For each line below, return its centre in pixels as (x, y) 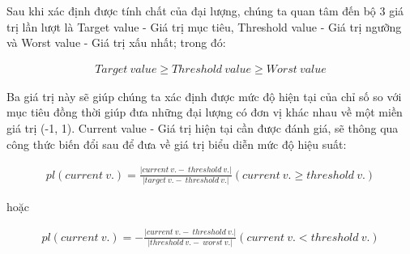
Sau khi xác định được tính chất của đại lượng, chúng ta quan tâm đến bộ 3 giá (205, 11)
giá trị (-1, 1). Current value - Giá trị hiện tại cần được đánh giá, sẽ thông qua (203, 128)
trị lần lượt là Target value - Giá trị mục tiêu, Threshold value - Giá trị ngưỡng (204, 26)
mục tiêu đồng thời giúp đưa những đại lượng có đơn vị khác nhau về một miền (205, 112)
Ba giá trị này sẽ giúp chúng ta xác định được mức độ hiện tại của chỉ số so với (204, 96)
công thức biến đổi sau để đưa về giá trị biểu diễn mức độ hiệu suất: (177, 144)
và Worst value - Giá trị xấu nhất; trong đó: (116, 42)
